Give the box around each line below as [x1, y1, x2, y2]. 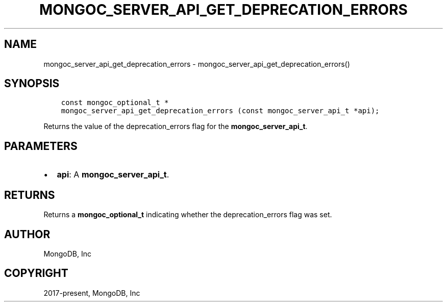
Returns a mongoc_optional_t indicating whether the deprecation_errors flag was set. [43, 210, 332, 219]
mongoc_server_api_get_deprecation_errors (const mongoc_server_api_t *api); [61, 107, 380, 115]
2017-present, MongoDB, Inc [43, 288, 140, 297]
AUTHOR [4, 227, 51, 241]
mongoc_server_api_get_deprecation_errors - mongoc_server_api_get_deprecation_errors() [43, 59, 350, 68]
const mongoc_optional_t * [61, 98, 169, 107]
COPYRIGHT [4, 267, 68, 280]
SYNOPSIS [4, 77, 60, 90]
